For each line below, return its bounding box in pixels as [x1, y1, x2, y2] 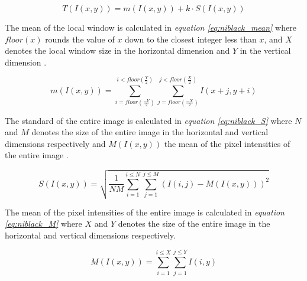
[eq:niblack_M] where [5, 217, 82, 230]
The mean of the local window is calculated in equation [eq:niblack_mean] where [5, 21, 296, 33]
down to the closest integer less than [125, 32, 257, 45]
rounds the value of [45, 32, 115, 45]
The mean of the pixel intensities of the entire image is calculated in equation [5, 205, 285, 218]
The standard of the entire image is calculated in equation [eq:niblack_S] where [5, 114, 292, 126]
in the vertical [240, 44, 291, 57]
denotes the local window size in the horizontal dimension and [5, 44, 230, 57]
